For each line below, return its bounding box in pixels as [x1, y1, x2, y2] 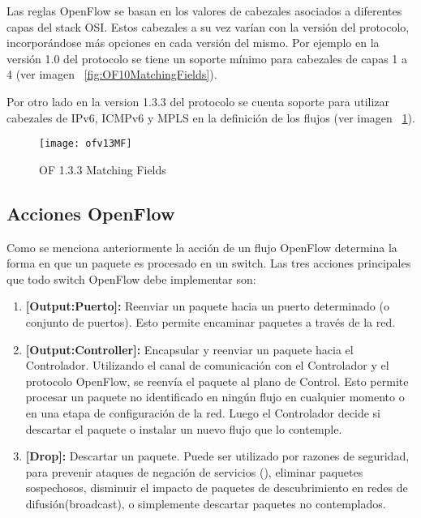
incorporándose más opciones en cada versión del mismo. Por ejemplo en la [6, 34, 380, 51]
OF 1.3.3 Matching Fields [39, 161, 166, 178]
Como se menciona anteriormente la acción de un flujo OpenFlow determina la [6, 238, 397, 255]
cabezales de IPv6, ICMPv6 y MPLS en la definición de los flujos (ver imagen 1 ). [6, 109, 415, 126]
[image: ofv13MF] [39, 138, 132, 150]
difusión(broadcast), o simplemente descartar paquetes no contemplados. [25, 494, 386, 512]
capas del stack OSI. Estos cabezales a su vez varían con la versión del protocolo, [6, 18, 410, 35]
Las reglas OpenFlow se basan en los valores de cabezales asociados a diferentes [6, 2, 402, 19]
